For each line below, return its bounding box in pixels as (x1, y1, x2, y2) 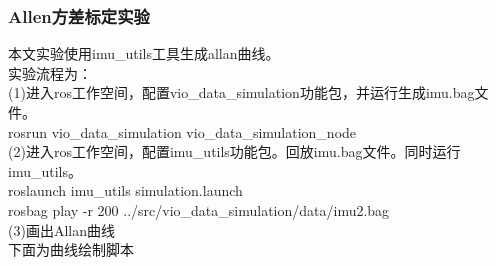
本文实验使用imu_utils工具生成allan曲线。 (8, 43, 280, 64)
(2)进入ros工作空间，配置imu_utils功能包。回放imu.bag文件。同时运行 (8, 141, 461, 162)
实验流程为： (8, 62, 92, 83)
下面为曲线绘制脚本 (8, 239, 134, 260)
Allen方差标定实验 (8, 3, 150, 28)
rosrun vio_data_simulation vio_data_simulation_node (8, 121, 357, 142)
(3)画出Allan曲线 (8, 219, 115, 240)
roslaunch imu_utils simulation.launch (8, 180, 243, 201)
